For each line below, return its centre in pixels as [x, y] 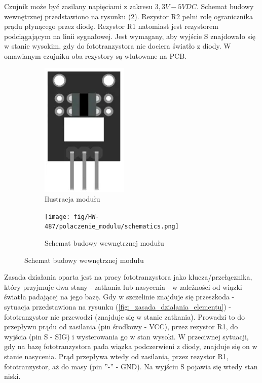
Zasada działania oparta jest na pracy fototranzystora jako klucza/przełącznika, [128, 277]
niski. [12, 376]
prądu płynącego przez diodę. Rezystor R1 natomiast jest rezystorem [111, 26]
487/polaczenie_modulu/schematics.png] [112, 227]
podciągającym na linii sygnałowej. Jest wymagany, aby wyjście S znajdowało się [130, 36]
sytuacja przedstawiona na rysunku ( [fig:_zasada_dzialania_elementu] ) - [118, 307]
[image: [58, 217]
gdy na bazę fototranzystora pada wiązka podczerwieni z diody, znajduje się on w [131, 346]
